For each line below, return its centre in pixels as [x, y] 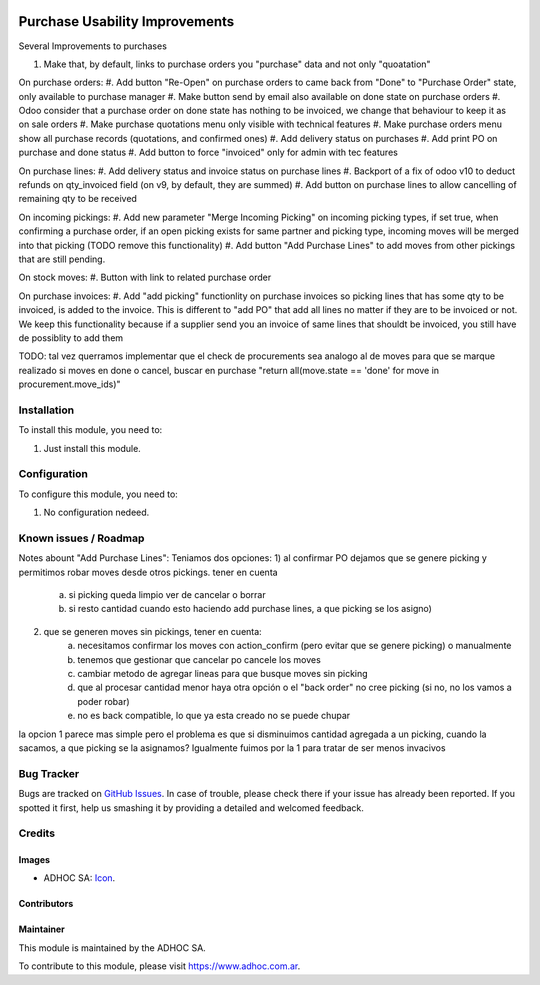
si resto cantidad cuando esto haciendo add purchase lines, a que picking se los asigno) [250, 609]
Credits [36, 833]
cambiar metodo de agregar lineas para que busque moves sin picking [223, 674]
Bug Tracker [49, 773]
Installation [46, 410]
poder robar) [103, 701]
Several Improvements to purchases [92, 46]
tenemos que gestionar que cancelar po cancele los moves [199, 659]
